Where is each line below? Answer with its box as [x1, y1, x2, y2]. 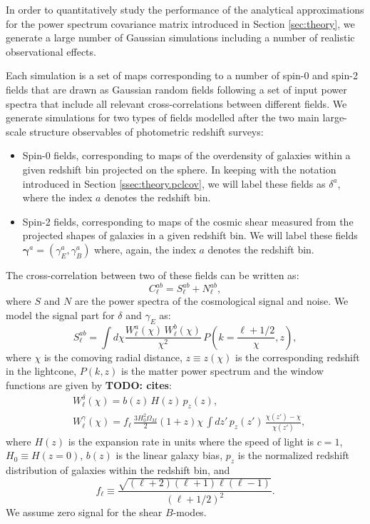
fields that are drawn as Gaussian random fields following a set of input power [6, 81, 347, 96]
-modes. [173, 505, 207, 520]
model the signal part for [6, 308, 115, 323]
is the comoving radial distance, [43, 349, 183, 364]
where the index [22, 190, 93, 205]
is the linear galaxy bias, [115, 448, 223, 463]
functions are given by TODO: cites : [6, 378, 172, 392]
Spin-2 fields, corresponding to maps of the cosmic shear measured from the [22, 213, 354, 228]
